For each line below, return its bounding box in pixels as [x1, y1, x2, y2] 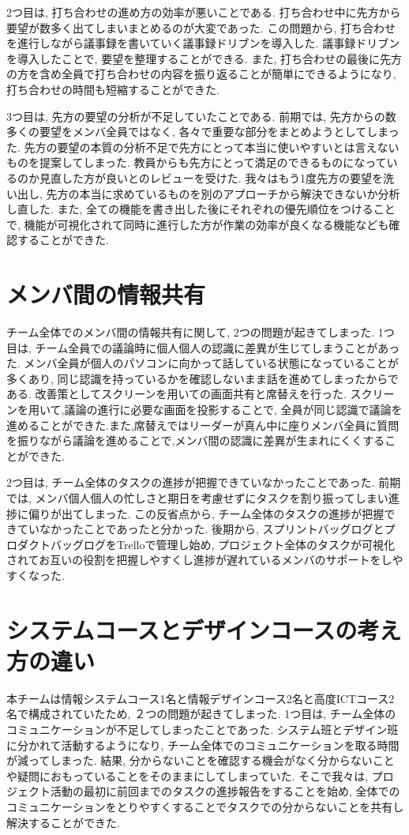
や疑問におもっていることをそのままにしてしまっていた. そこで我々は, [6, 767, 369, 784]
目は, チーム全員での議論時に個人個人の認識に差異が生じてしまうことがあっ [6, 339, 400, 355]
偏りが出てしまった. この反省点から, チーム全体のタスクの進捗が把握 [28, 505, 385, 521]
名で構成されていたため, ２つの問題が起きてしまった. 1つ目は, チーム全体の [6, 705, 396, 722]
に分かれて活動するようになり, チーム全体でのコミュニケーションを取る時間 [6, 736, 400, 753]
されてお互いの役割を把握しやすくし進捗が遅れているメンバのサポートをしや [6, 551, 403, 568]
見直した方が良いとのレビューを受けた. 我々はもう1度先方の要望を [39, 169, 383, 186]
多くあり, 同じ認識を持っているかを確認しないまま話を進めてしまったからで [6, 370, 399, 386]
